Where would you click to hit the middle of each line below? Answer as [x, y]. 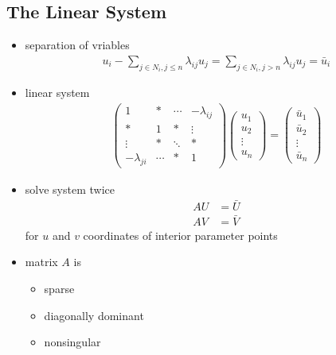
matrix [41, 262]
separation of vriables [77, 45]
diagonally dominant [94, 315]
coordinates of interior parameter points [180, 235]
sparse [59, 288]
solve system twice [70, 189]
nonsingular [72, 342]
